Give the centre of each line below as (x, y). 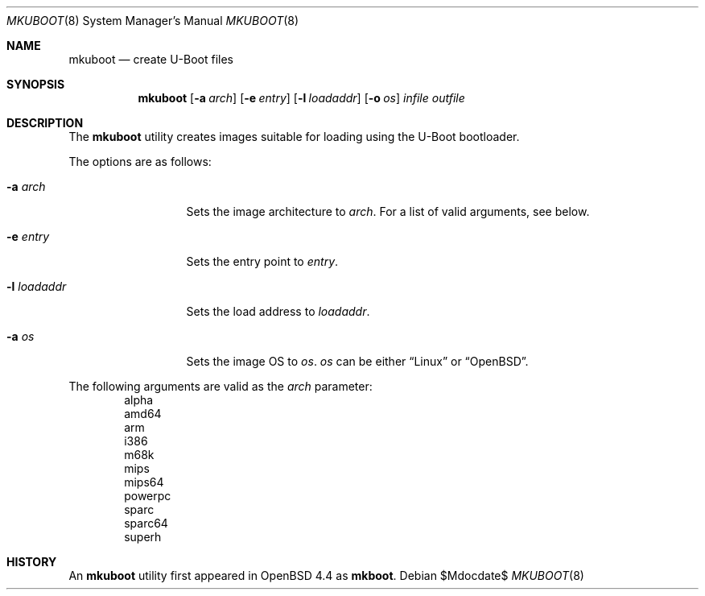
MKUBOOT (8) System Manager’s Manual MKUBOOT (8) (153, 21)
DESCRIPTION (45, 123)
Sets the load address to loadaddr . (278, 311)
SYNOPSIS (36, 84)
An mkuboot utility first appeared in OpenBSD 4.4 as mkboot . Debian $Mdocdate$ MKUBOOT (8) (326, 575)
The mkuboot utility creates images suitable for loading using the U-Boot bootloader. (294, 137)
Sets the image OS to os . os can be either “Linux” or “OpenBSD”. (357, 361)
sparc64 (146, 523)
